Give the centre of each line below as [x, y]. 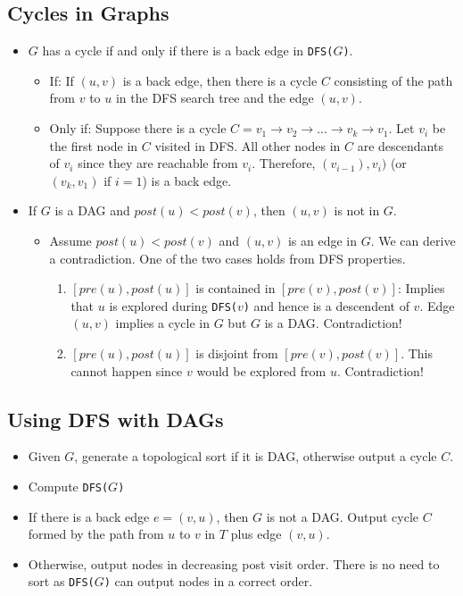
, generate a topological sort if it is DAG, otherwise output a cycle [256, 456]
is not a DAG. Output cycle [343, 516]
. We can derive [413, 241]
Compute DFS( [68, 487]
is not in [357, 210]
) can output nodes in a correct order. [208, 581]
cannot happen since [127, 370]
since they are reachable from [158, 163]
